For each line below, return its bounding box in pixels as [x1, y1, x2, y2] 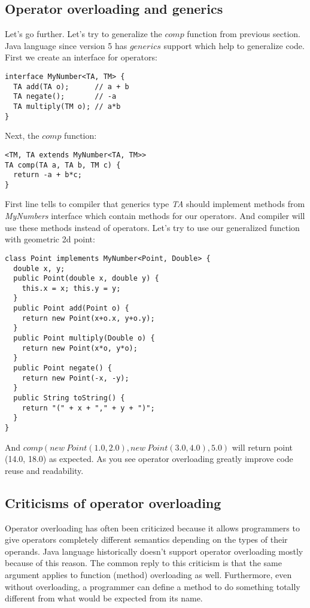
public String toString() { [13, 394, 125, 403]
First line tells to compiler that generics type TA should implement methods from [5, 197, 305, 210]
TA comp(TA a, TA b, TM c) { [5, 160, 121, 169]
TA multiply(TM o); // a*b [13, 102, 121, 111]
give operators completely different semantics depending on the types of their [5, 533, 288, 546]
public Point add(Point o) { [13, 304, 129, 313]
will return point [232, 440, 293, 453]
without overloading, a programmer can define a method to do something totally [5, 580, 300, 592]
